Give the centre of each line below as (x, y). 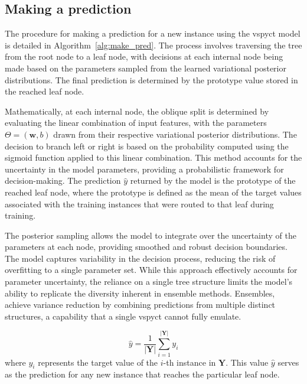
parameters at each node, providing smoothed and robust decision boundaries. (146, 247)
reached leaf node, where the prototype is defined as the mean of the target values (153, 192)
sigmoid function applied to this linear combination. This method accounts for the (153, 157)
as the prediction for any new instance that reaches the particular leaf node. (142, 374)
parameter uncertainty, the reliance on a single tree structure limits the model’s (149, 282)
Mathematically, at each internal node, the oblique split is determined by (137, 111)
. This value (247, 362)
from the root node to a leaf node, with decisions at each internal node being (144, 56)
